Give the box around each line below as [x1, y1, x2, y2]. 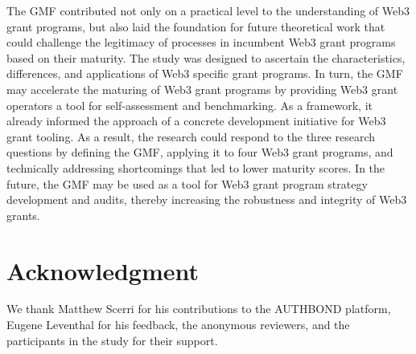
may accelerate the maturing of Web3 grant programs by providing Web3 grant [6, 80, 398, 97]
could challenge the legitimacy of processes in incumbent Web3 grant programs [6, 34, 396, 51]
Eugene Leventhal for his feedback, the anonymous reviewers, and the [6, 316, 350, 333]
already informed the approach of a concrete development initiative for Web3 [6, 112, 386, 129]
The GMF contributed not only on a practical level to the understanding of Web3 [6, 2, 410, 18]
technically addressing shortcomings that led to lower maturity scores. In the [6, 159, 385, 176]
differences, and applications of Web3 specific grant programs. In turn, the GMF [6, 65, 403, 82]
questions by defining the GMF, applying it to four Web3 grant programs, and [6, 144, 393, 161]
